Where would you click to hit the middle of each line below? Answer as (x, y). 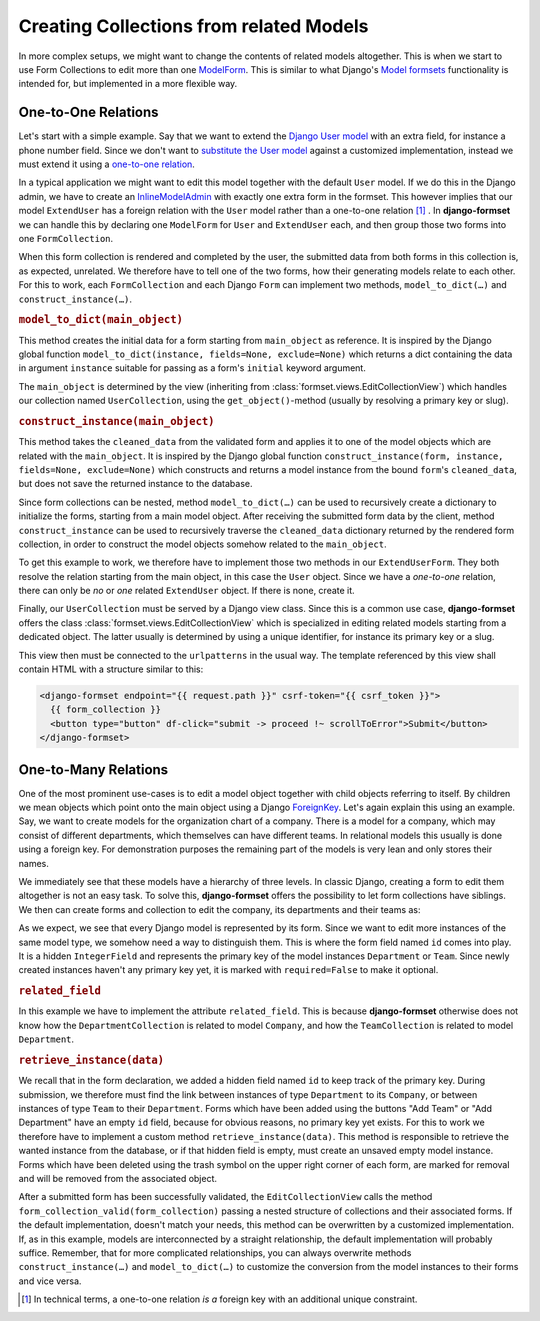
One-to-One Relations (88, 112)
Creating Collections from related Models (193, 26)
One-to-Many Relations (93, 769)
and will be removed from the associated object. (118, 1178)
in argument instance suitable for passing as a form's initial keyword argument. (192, 368)
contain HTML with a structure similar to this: (111, 669)
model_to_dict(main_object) (101, 320)
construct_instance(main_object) (116, 421)
